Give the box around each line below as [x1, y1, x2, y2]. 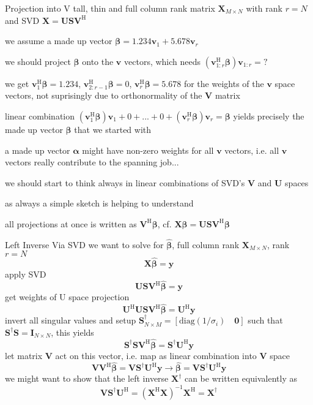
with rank [246, 2, 282, 14]
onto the [82, 55, 114, 67]
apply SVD [5, 267, 46, 280]
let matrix [5, 349, 43, 361]
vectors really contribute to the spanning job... [5, 156, 179, 168]
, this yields [51, 325, 94, 338]
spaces [285, 176, 309, 189]
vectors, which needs [124, 55, 201, 67]
